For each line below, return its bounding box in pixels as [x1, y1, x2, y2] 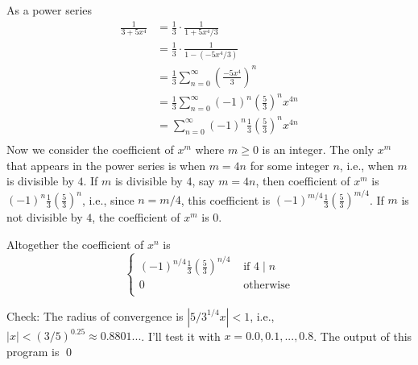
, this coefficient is [180, 191, 271, 208]
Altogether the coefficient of [6, 235, 144, 252]
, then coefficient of [255, 172, 350, 189]
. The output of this [313, 327, 412, 343]
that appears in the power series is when [6, 156, 205, 173]
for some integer [250, 156, 329, 173]
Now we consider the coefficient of [6, 140, 174, 157]
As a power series [6, 2, 93, 18]
